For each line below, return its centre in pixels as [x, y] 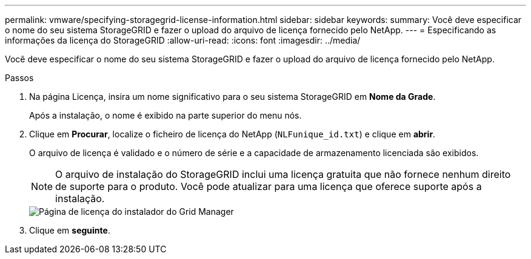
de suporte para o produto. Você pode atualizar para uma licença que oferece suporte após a [269, 186]
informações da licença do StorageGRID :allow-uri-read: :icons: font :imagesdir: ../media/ [183, 40]
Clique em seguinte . [70, 230]
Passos [19, 78]
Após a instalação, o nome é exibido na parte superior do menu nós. [165, 115]
